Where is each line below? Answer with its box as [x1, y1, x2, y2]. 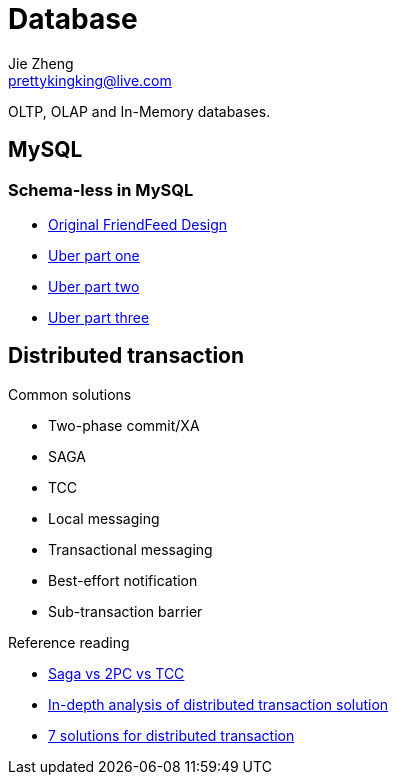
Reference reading [8, 633, 130, 651]
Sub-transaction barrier [48, 602, 203, 620]
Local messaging [48, 509, 160, 527]
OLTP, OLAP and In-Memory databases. [8, 102, 271, 120]
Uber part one [48, 246, 140, 264]
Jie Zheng [8, 54, 74, 72]
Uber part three [48, 308, 150, 326]
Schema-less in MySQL [8, 179, 194, 200]
